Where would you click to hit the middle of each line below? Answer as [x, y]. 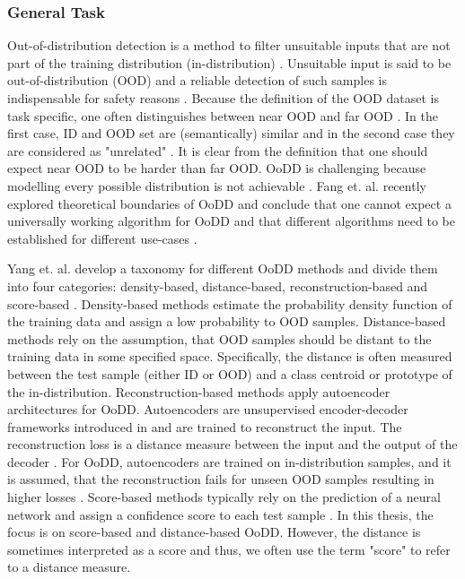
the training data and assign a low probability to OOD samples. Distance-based [227, 321]
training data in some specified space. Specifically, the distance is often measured [230, 356]
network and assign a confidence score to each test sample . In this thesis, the [220, 514]
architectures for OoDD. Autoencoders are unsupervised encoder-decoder [208, 409]
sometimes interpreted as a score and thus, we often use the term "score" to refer [229, 549]
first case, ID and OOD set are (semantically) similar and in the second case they [231, 133]
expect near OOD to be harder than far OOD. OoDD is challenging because [217, 168]
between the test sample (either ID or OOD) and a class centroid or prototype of [230, 373]
